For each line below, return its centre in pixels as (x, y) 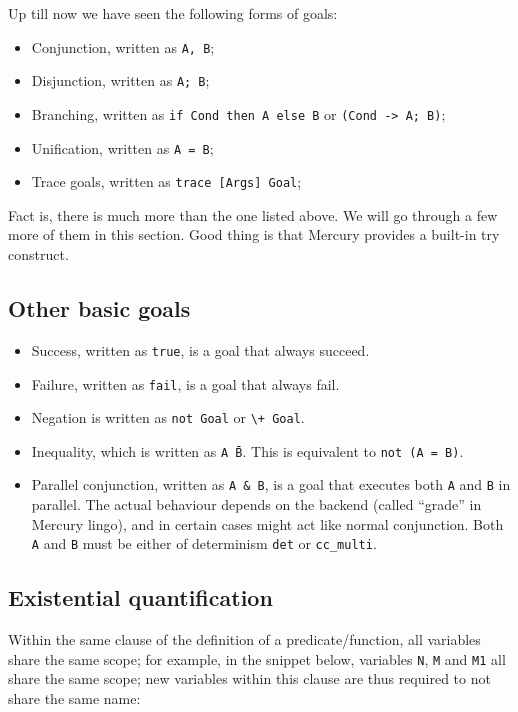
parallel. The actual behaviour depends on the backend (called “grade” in (256, 504)
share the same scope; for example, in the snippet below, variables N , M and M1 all (257, 658)
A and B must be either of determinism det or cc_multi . (204, 543)
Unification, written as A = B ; (122, 147)
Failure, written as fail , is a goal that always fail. (185, 383)
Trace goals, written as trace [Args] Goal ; (166, 181)
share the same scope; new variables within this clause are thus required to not (249, 678)
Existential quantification (140, 597)
